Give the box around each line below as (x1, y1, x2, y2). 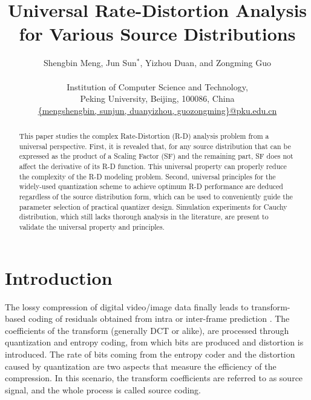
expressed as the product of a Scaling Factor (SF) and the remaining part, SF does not (19, 151, 293, 161)
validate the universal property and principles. (19, 221, 165, 232)
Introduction (5, 265, 113, 290)
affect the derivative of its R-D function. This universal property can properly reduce (19, 161, 287, 172)
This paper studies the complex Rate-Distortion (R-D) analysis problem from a (19, 131, 269, 141)
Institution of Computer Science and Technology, (67, 80, 248, 93)
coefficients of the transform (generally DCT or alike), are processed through (5, 324, 289, 336)
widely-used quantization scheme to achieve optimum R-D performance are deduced (19, 181, 283, 192)
